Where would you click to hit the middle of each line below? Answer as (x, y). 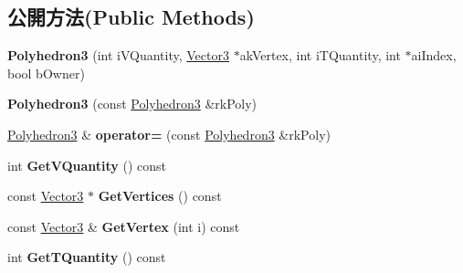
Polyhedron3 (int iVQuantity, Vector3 (118, 55)
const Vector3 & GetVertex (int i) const (124, 226)
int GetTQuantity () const (87, 257)
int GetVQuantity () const (87, 165)
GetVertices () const (160, 196)
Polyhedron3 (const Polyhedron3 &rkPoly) (132, 104)
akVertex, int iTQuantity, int (320, 55)
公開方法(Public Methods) (131, 17)
